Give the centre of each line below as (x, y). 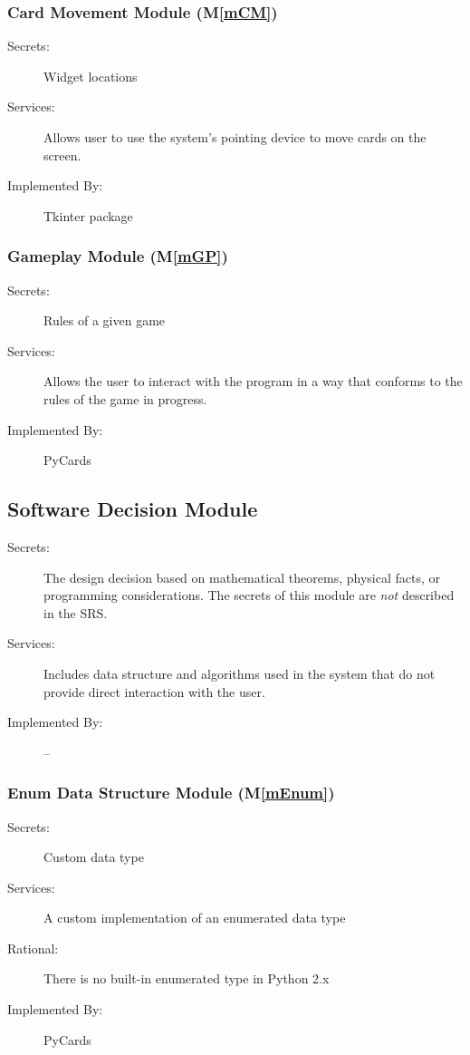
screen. (62, 155)
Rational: (33, 948)
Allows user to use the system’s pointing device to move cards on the (235, 137)
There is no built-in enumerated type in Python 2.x (187, 978)
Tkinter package (88, 215)
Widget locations (91, 76)
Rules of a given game (105, 320)
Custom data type (94, 857)
